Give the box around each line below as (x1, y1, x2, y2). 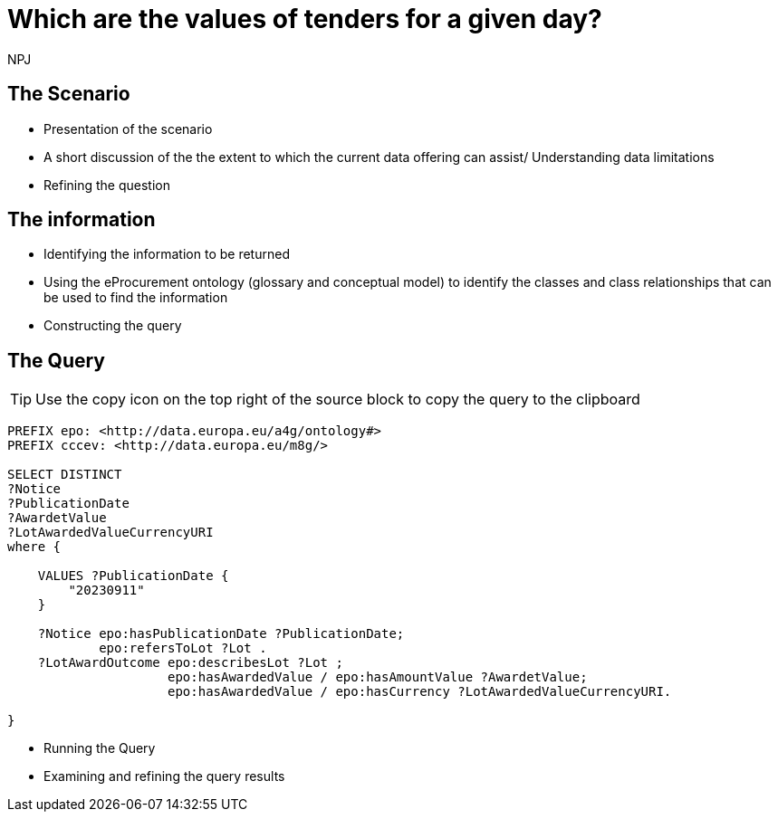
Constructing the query (43, 318, 182, 334)
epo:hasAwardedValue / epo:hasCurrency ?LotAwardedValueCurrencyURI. (168, 684, 672, 700)
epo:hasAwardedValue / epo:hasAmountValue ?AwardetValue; (168, 670, 588, 685)
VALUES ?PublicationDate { (37, 568, 229, 584)
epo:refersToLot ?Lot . (99, 641, 267, 656)
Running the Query (43, 740, 156, 757)
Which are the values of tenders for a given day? (7, 4, 602, 34)
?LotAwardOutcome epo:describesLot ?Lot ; (37, 655, 343, 671)
